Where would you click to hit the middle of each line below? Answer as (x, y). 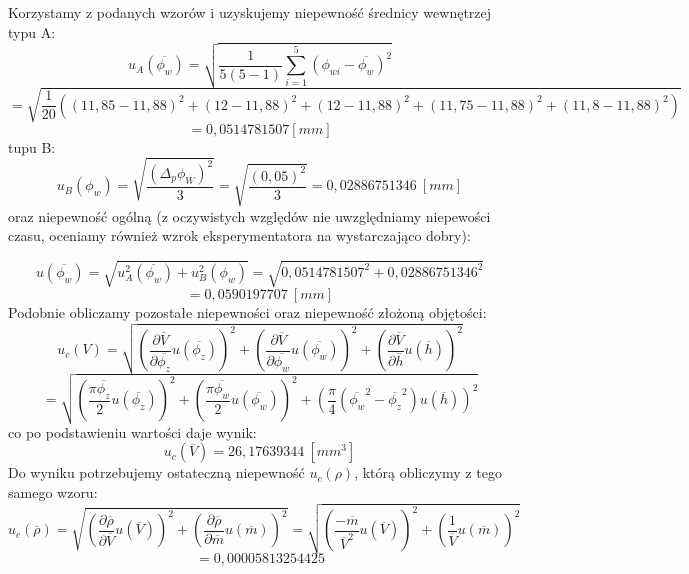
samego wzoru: (53, 492)
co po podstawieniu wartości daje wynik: (132, 431)
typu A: (32, 31)
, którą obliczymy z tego (428, 472)
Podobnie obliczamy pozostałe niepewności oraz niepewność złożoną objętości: (247, 311)
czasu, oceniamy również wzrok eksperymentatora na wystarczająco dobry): (239, 235)
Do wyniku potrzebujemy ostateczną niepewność (156, 472)
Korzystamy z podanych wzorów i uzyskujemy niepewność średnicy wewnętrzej (250, 12)
